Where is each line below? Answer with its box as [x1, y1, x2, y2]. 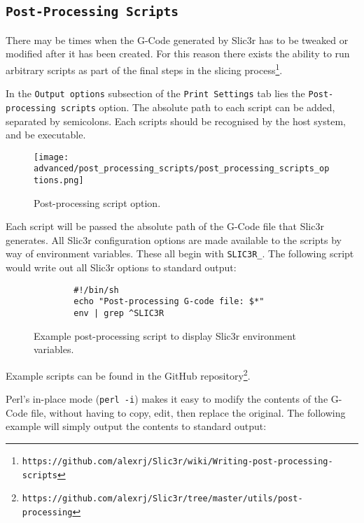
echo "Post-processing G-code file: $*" [73, 296, 265, 307]
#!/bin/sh [73, 285, 119, 295]
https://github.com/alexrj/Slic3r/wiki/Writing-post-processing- [22, 456, 333, 466]
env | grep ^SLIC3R [73, 308, 164, 319]
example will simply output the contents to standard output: [6, 419, 267, 434]
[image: [34, 152, 69, 162]
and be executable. [6, 127, 86, 142]
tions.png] [34, 175, 84, 186]
